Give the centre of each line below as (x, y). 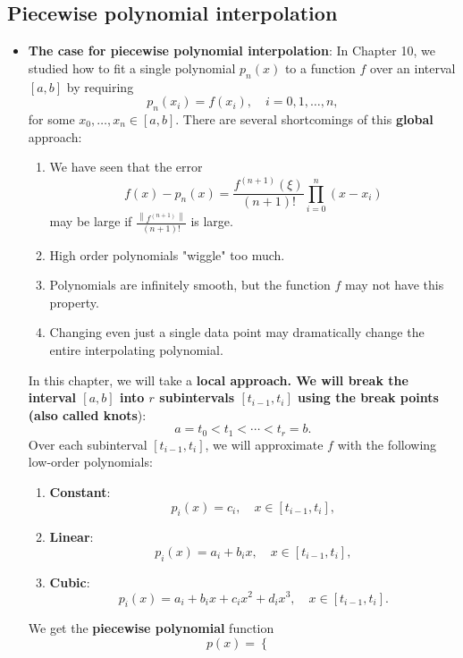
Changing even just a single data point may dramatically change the (237, 332)
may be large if (91, 221)
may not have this (395, 285)
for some (51, 118)
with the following (387, 444)
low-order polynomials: (90, 462)
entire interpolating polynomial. (136, 350)
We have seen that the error (126, 167)
